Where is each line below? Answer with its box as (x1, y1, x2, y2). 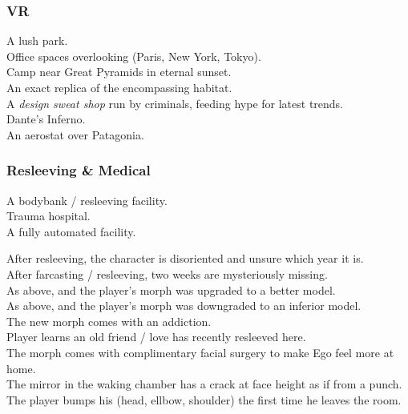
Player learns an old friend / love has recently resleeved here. (6, 328, 306, 345)
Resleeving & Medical (6, 160, 151, 180)
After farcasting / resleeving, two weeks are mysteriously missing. (6, 265, 328, 282)
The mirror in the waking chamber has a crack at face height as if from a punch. (6, 376, 402, 392)
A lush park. (6, 32, 68, 49)
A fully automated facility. (6, 223, 136, 239)
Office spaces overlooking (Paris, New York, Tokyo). (6, 47, 261, 64)
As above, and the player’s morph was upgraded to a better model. (6, 281, 336, 298)
